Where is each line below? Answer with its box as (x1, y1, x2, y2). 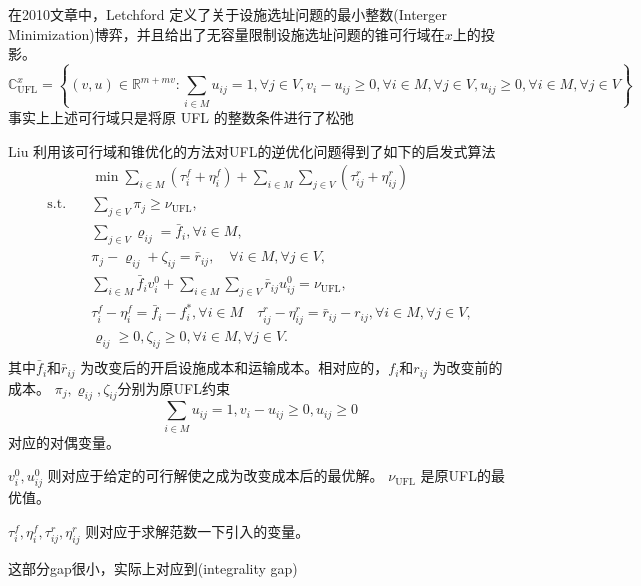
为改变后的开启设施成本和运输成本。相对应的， (80, 357, 389, 378)
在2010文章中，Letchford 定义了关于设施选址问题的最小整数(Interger (8, 4, 447, 24)
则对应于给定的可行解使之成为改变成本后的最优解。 (47, 465, 384, 486)
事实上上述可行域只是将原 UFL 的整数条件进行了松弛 (8, 106, 354, 127)
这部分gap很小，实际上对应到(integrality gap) (8, 557, 298, 578)
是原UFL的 (420, 465, 491, 486)
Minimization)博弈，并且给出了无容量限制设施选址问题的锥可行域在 (8, 23, 445, 44)
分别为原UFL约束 (117, 377, 230, 398)
